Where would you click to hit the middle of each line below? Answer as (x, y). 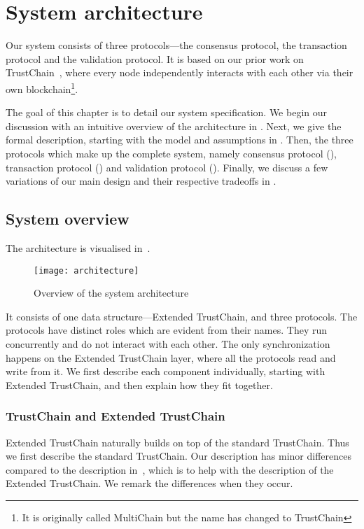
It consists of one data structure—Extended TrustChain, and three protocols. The (182, 316)
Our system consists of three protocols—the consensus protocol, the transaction (176, 45)
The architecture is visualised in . (78, 247)
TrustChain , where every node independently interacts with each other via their (180, 72)
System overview (68, 219)
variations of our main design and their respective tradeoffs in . (141, 181)
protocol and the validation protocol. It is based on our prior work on (155, 58)
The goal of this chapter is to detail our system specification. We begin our (166, 112)
